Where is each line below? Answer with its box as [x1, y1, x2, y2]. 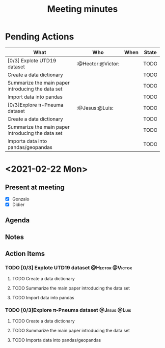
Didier [12, 202, 25, 207]
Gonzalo [12, 196, 29, 202]
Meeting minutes [47, 3, 118, 15]
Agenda [5, 216, 30, 225]
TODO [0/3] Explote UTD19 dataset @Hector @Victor [5, 264, 132, 271]
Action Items [5, 250, 45, 258]
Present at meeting [5, 183, 65, 191]
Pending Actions [5, 31, 74, 42]
